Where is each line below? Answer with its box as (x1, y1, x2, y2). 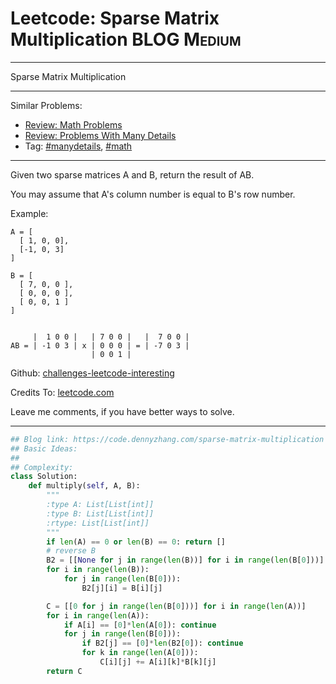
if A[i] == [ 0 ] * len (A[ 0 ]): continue (63, 620, 217, 630)
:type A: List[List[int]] (46, 500, 155, 510)
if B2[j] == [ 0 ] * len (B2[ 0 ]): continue (81, 638, 244, 649)
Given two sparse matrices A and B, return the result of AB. (10, 168, 255, 181)
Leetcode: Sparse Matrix (10, 7, 220, 30)
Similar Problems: (10, 99, 83, 111)
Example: (10, 207, 49, 219)
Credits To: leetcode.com (10, 386, 115, 398)
